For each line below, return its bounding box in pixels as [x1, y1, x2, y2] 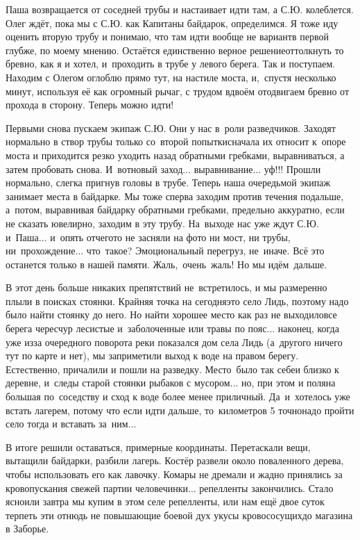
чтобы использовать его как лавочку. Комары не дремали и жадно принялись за [6, 467, 343, 481]
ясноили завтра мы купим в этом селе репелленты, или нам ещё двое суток [6, 494, 325, 509]
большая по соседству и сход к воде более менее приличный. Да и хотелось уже [6, 389, 350, 404]
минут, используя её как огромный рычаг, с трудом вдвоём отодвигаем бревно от [6, 83, 350, 98]
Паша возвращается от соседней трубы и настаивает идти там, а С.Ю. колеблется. [6, 2, 354, 16]
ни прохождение [6, 243, 76, 258]
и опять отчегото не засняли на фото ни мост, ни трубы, [50, 229, 291, 244]
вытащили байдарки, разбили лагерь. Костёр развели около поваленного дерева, [6, 453, 344, 468]
